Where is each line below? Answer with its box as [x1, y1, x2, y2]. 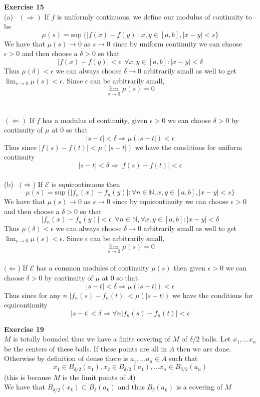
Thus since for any [4, 289, 61, 300]
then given [173, 262, 206, 273]
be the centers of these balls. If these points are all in [4, 343, 167, 353]
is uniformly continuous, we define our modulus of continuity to [57, 11, 252, 21]
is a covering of [176, 381, 222, 392]
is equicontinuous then [51, 178, 120, 189]
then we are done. [176, 343, 231, 353]
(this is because [4, 371, 51, 382]
